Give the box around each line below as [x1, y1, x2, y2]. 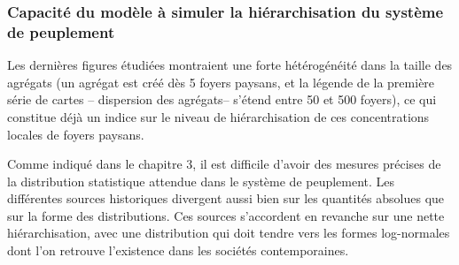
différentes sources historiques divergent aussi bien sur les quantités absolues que [7, 189, 445, 208]
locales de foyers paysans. [7, 125, 144, 143]
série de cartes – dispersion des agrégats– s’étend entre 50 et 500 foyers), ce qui [7, 90, 437, 109]
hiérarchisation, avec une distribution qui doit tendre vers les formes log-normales [7, 223, 450, 242]
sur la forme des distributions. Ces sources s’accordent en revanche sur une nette [7, 206, 445, 224]
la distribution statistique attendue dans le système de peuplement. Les [7, 171, 395, 190]
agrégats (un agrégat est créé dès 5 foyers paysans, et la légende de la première [7, 72, 435, 91]
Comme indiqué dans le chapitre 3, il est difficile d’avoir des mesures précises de [7, 155, 441, 173]
